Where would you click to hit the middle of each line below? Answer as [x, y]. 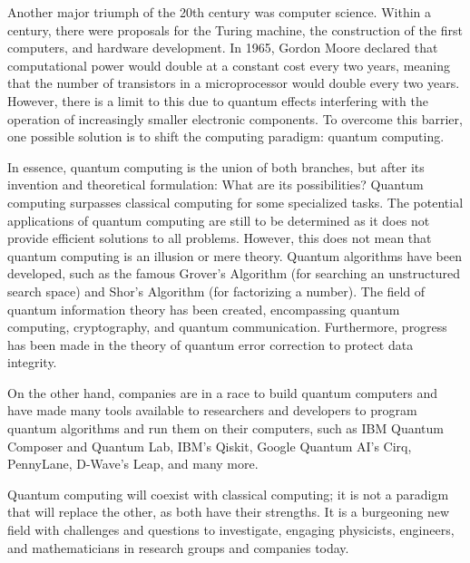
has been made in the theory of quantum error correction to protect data [211, 344]
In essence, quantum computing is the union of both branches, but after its [216, 166]
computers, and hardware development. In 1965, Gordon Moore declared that [223, 48]
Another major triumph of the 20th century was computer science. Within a [220, 12]
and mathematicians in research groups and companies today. [178, 547]
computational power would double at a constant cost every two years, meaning [229, 65]
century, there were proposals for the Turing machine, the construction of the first [235, 29]
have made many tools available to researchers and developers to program [212, 410]
